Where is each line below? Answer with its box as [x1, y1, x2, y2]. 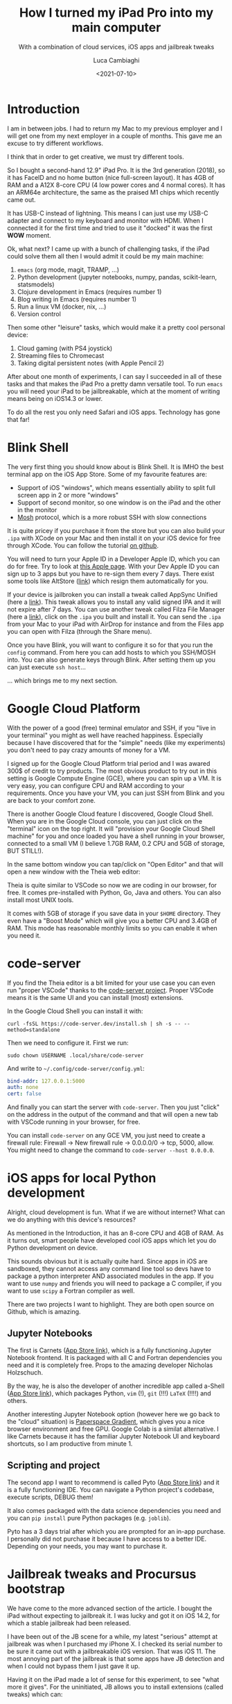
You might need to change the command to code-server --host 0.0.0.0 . [7, 1146, 215, 1154]
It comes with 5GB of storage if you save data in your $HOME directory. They [7, 909, 221, 917]
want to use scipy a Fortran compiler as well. [7, 1287, 135, 1295]
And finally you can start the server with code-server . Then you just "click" [7, 1103, 220, 1111]
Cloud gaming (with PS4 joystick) [17, 344, 113, 352]
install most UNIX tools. [7, 895, 74, 904]
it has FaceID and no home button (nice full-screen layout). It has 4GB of [7, 173, 215, 181]
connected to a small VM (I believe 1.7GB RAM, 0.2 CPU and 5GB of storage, [7, 839, 225, 847]
